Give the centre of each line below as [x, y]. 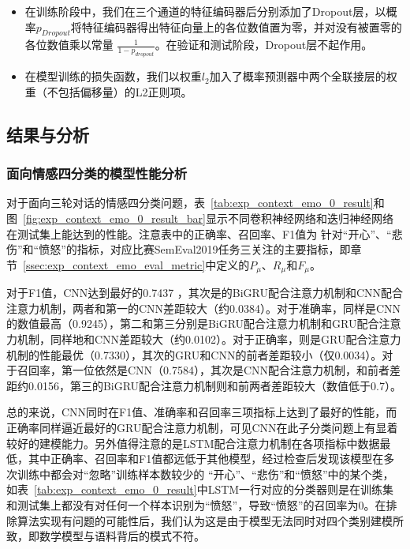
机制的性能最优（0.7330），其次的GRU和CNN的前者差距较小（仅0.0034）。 [194, 354]
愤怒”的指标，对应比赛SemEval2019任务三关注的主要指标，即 [195, 249]
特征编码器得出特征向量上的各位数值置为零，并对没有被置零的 [242, 26]
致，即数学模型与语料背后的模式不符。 [106, 536]
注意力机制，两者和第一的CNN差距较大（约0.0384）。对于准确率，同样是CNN [204, 308]
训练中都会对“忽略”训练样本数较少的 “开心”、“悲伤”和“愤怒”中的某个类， [205, 474]
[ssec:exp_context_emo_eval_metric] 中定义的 [136, 264]
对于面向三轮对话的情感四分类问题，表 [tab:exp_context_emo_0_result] [190, 203]
